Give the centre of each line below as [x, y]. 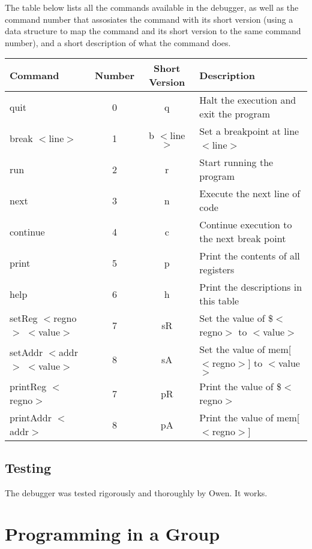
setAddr [26, 352]
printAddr [31, 418]
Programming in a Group [112, 534]
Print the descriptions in [251, 287]
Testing [28, 467]
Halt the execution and [248, 100]
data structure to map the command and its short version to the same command [153, 31]
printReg [28, 387]
